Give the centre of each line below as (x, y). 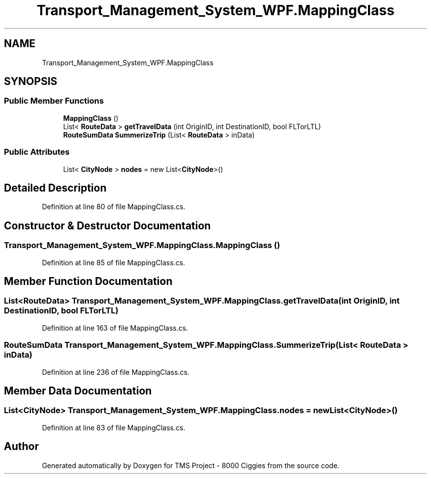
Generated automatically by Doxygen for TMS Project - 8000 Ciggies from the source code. (191, 465)
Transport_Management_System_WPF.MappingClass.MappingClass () (142, 245)
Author (21, 447)
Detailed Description (55, 188)
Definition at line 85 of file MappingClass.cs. (114, 262)
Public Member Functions (54, 101)
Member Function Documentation (88, 281)
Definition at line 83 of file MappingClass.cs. (114, 427)
